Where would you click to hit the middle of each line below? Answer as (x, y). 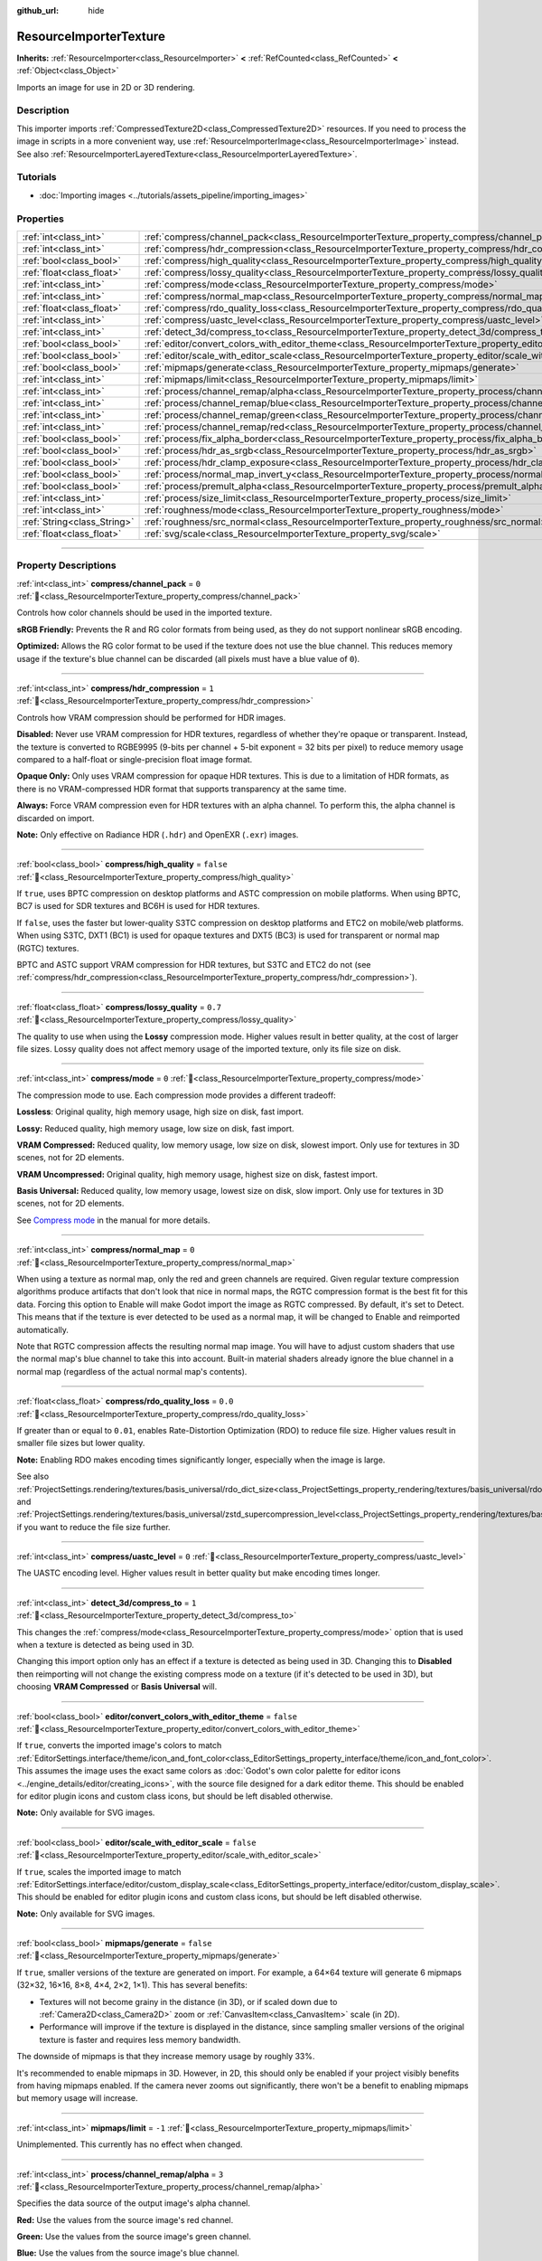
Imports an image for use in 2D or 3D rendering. (106, 87)
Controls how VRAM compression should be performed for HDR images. (151, 717)
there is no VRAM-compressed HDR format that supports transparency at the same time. (182, 789)
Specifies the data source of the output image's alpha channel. (134, 2203)
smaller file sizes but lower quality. (81, 1443)
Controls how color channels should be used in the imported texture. (145, 613)
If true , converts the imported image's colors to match (119, 1745)
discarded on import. (56, 818)
